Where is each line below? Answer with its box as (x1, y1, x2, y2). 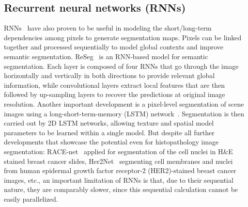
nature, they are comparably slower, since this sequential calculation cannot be (4, 184, 238, 194)
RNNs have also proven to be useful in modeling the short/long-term (4, 23, 212, 33)
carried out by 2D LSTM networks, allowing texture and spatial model (4, 118, 214, 128)
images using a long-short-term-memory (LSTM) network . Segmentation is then (4, 108, 245, 118)
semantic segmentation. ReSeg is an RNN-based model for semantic (4, 51, 208, 61)
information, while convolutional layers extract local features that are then (4, 80, 225, 90)
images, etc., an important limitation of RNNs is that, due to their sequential (4, 175, 233, 185)
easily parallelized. (4, 193, 58, 204)
